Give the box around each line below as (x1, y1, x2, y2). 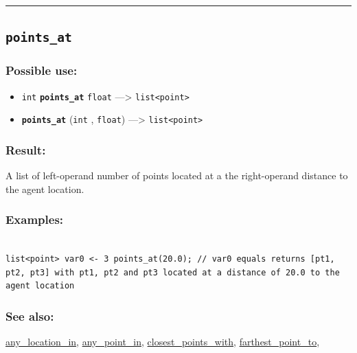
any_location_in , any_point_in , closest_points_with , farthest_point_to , (5, 334, 320, 349)
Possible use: (5, 62, 78, 79)
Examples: (5, 211, 64, 228)
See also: (5, 307, 54, 324)
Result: (5, 141, 46, 158)
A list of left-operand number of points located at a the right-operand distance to (5, 168, 348, 183)
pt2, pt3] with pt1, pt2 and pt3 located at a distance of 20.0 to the (5, 267, 340, 277)
